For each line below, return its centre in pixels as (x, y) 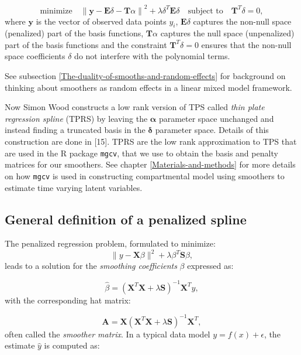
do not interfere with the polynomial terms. (152, 56)
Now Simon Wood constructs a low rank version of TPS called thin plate (135, 107)
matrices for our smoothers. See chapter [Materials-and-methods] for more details (150, 164)
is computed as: (72, 345)
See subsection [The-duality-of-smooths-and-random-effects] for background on (145, 76)
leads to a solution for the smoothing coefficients (91, 266)
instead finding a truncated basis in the (75, 130)
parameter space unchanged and (216, 118)
